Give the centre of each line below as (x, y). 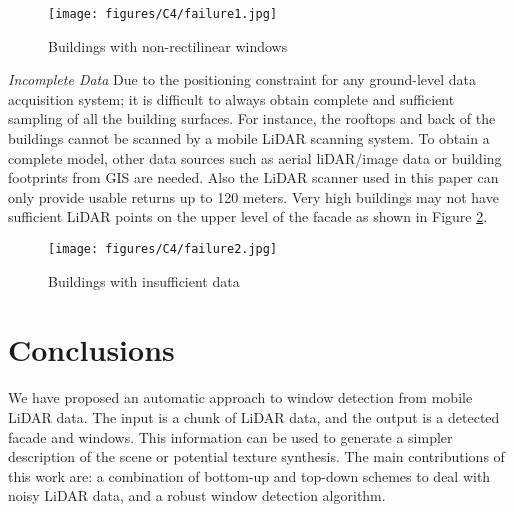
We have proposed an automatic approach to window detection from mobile (240, 397)
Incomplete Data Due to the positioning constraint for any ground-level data (242, 79)
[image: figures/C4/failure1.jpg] (163, 14)
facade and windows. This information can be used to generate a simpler (230, 436)
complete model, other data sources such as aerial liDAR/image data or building (255, 157)
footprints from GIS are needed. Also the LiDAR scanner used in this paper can (253, 177)
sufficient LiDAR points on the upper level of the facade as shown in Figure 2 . (248, 216)
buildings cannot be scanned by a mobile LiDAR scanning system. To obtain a (249, 138)
